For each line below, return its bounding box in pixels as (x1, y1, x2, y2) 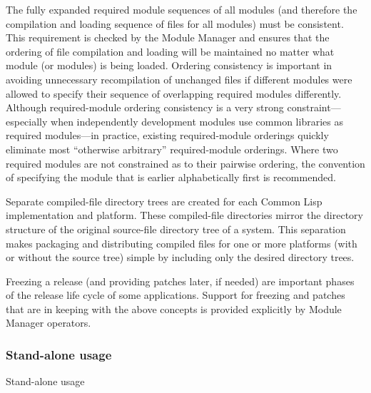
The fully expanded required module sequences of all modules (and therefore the (6, 2, 357, 16)
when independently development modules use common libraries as (51, 113, 343, 128)
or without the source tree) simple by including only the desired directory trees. (6, 250, 355, 265)
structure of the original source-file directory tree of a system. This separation (6, 221, 346, 236)
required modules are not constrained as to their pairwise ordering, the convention (6, 155, 365, 170)
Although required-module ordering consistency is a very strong (6, 100, 284, 115)
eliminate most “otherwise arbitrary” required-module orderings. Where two (6, 141, 338, 156)
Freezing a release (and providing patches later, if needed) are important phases (6, 273, 355, 288)
